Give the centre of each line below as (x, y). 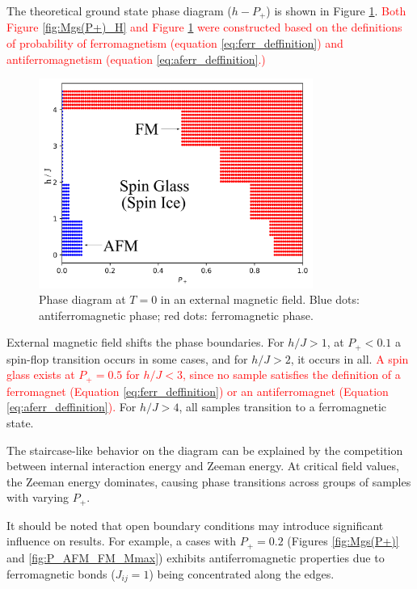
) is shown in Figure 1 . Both (336, 11)
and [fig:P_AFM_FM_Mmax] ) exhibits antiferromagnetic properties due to (196, 557)
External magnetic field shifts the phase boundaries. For (145, 342)
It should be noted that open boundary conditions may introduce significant (195, 525)
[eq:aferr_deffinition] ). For (72, 407)
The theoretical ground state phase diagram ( (119, 11)
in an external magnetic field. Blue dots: (260, 299)
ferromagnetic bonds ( (61, 573)
